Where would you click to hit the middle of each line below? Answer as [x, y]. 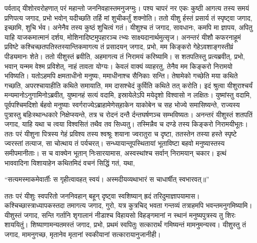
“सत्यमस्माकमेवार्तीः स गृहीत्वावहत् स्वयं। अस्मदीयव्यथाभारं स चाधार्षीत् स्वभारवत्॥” [107, 179]
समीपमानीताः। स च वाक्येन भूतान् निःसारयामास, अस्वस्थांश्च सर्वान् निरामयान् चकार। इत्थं [116, 153]
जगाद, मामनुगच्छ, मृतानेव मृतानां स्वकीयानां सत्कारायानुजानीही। [83, 234]
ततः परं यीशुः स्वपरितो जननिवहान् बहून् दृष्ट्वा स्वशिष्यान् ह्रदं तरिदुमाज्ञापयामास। [102, 195]
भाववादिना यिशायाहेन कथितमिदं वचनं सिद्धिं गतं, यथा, [70, 162]
